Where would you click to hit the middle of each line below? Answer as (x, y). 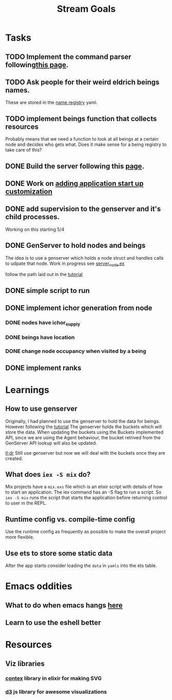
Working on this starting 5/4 (35, 229)
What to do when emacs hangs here (64, 605)
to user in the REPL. (26, 503)
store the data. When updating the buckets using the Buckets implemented (84, 432)
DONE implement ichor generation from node (79, 308)
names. (17, 90)
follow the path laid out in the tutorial (44, 275)
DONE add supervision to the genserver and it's (83, 209)
